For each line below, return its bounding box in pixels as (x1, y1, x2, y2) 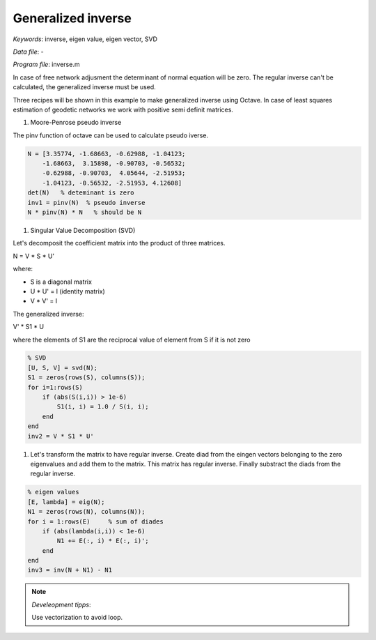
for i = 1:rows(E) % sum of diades (27, 517, 164, 526)
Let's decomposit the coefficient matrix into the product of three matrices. (13, 239, 226, 247)
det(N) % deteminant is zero (27, 189, 135, 197)
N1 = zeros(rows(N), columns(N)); (27, 508, 146, 516)
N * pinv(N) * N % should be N (27, 208, 142, 216)
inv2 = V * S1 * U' (27, 432, 94, 440)
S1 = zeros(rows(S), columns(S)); (27, 374, 146, 381)
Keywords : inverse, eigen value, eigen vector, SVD (13, 35, 158, 43)
